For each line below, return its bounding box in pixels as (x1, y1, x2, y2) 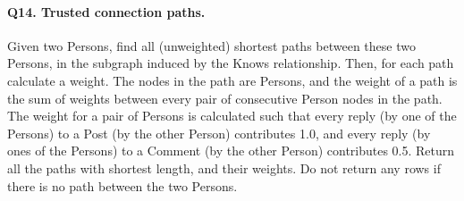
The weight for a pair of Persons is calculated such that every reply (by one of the (7, 106, 457, 125)
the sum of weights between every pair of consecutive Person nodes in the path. (7, 88, 443, 107)
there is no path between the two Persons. (7, 176, 238, 195)
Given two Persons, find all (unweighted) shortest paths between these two (7, 36, 416, 54)
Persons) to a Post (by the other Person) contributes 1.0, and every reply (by (7, 123, 431, 142)
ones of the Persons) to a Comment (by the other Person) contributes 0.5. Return (7, 141, 455, 160)
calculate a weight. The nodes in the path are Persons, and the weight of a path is (7, 71, 458, 89)
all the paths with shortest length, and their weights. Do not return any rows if (7, 158, 441, 177)
